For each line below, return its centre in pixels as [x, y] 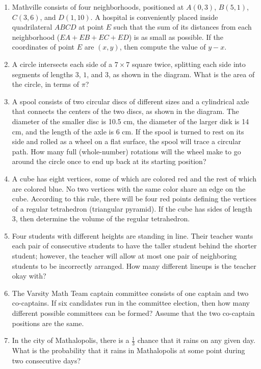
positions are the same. [48, 323]
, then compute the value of [163, 47]
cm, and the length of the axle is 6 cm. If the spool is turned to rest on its [128, 131]
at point [91, 27]
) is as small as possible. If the [176, 37]
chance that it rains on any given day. [196, 340]
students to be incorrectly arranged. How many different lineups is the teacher [134, 266]
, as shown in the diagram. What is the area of [182, 74]
